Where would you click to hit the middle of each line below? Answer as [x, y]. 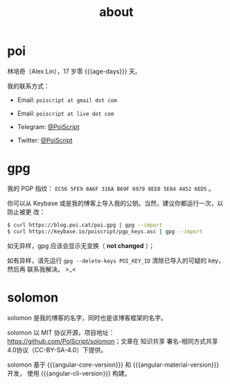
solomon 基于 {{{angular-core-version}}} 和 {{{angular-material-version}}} [113, 365]
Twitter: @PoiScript [45, 140]
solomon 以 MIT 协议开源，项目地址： [61, 332]
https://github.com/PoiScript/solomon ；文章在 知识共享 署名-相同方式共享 [113, 341]
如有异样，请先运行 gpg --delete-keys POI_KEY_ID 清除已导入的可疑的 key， [116, 260]
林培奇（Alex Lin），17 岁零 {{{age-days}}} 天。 [74, 71]
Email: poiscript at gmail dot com [67, 100]
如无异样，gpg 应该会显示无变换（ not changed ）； [81, 245]
